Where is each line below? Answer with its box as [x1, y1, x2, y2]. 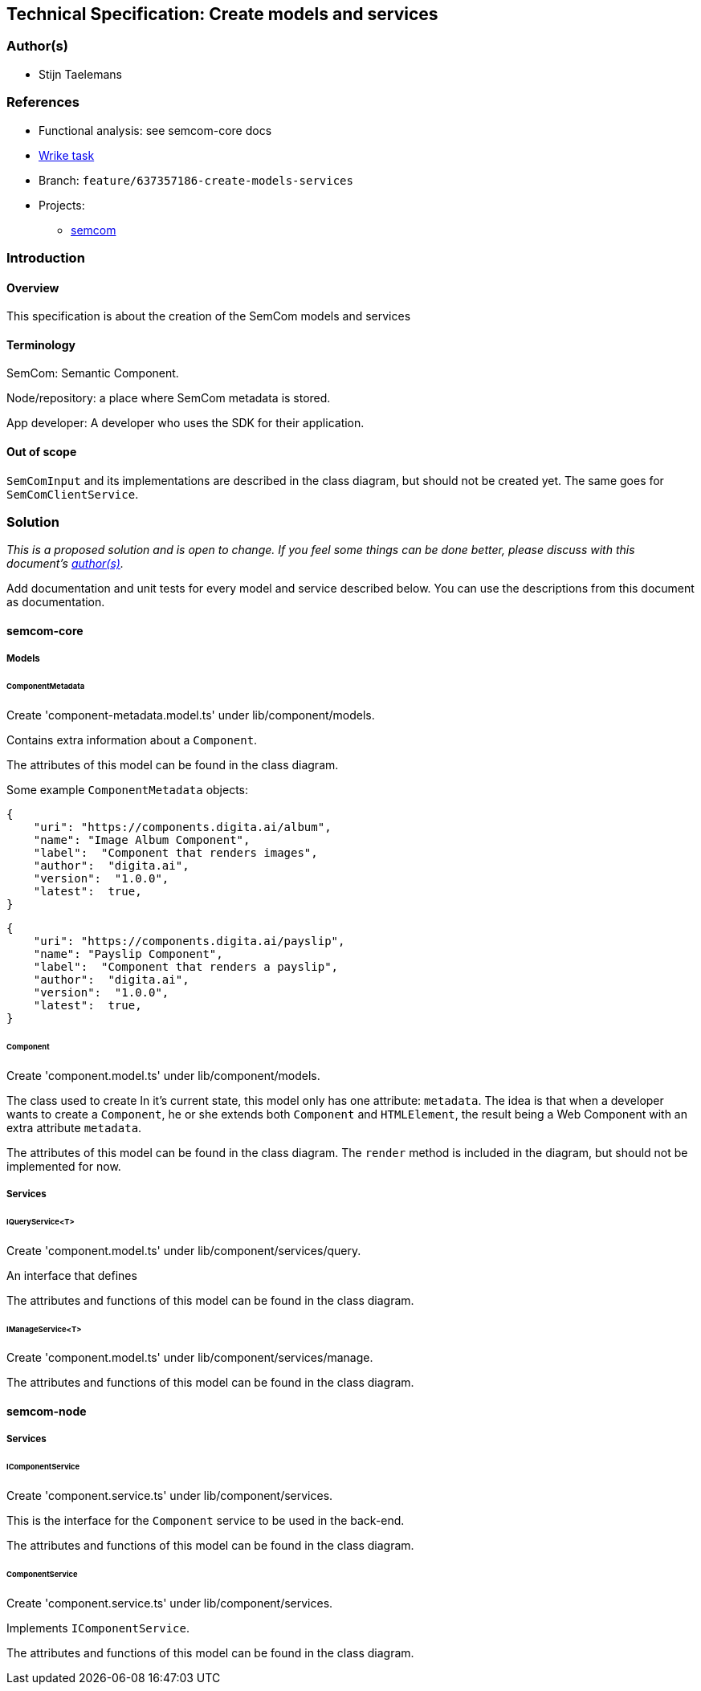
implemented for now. [6, 1159, 121, 1173]
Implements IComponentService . [6, 1620, 190, 1635]
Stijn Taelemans [39, 67, 122, 81]
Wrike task [39, 148, 95, 162]
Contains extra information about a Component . [6, 733, 258, 748]
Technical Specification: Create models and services [6, 4, 438, 24]
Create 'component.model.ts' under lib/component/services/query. [6, 1243, 361, 1257]
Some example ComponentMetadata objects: [6, 783, 249, 797]
